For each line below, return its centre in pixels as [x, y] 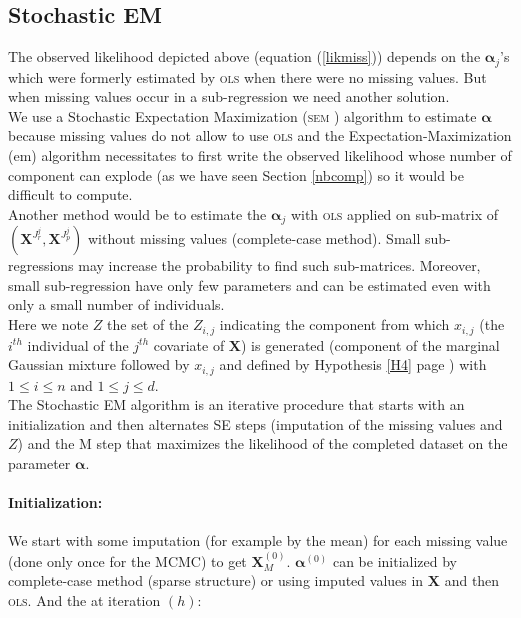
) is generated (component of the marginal [370, 344]
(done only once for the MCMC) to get [127, 560]
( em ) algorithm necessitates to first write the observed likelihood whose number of [260, 155]
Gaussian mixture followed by [99, 364]
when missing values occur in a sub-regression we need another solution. [229, 96]
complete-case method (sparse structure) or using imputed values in [216, 580]
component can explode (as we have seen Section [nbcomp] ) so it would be [236, 174]
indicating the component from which [334, 324]
